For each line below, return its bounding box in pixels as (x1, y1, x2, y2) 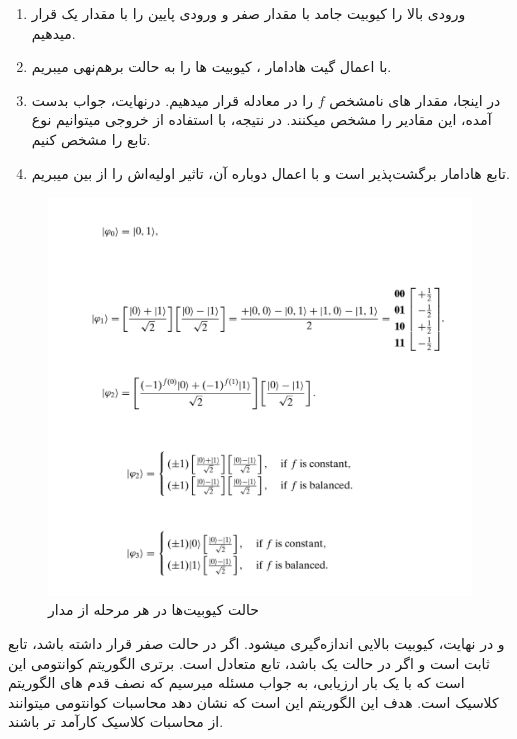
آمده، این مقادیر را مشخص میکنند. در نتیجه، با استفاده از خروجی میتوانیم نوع (31, 109, 492, 130)
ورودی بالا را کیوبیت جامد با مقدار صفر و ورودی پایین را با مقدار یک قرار (31, 3, 466, 23)
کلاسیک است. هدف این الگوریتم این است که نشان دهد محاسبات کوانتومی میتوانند (8, 691, 499, 712)
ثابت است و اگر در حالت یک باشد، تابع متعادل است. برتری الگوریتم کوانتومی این (8, 652, 490, 673)
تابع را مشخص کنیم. (31, 128, 151, 149)
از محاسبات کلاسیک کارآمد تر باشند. (8, 711, 224, 732)
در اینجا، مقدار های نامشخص (329, 89, 501, 110)
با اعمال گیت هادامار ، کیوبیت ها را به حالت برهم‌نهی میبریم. (31, 56, 392, 77)
